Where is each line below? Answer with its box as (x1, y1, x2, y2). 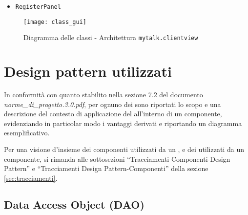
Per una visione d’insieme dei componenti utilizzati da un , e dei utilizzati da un (4, 144, 244, 154)
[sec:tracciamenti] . (4, 172, 58, 183)
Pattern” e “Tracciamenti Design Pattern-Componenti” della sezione (4, 163, 208, 173)
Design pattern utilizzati (4, 61, 172, 81)
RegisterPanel (15, 3, 61, 10)
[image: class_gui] (23, 18, 86, 25)
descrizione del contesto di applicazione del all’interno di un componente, (4, 108, 222, 119)
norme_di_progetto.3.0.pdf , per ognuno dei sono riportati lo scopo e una (4, 99, 221, 109)
